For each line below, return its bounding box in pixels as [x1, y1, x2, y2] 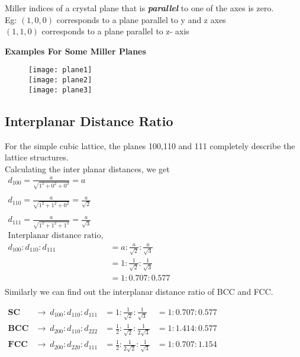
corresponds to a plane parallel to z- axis [41, 25, 189, 37]
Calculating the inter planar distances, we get [5, 162, 170, 175]
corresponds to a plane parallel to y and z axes [56, 13, 226, 25]
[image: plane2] [28, 76, 92, 85]
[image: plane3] [28, 85, 92, 94]
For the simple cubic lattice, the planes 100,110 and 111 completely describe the [5, 139, 295, 152]
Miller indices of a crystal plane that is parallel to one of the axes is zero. [5, 2, 274, 14]
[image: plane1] [28, 66, 92, 75]
